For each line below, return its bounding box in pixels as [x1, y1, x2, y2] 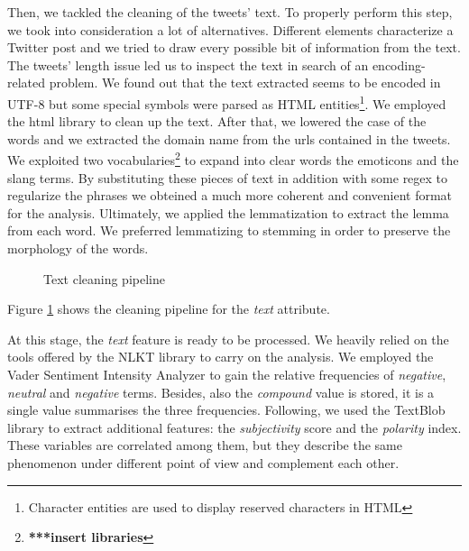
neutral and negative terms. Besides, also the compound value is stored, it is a [7, 382, 435, 401]
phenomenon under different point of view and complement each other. [7, 453, 400, 472]
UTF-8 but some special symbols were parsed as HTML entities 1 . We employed [7, 91, 446, 113]
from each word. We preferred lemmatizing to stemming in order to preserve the [7, 221, 451, 240]
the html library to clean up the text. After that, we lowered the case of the [7, 112, 427, 131]
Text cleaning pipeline [43, 269, 165, 288]
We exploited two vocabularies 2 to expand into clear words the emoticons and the [7, 148, 459, 170]
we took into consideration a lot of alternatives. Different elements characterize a [7, 20, 454, 39]
